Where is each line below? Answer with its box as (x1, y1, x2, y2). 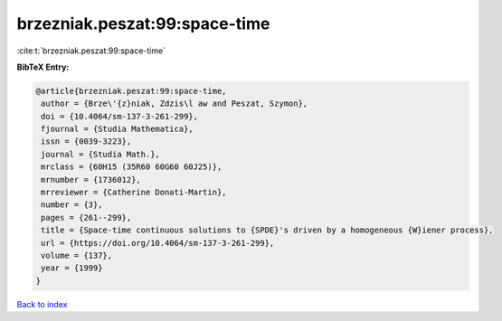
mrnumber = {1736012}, (41, 175, 142, 184)
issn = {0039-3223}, (41, 137, 132, 146)
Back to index (16, 298, 68, 309)
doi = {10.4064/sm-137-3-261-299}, (41, 111, 199, 121)
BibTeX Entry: (16, 61, 70, 72)
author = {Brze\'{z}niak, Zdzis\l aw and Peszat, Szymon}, (41, 99, 308, 109)
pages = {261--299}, (41, 212, 132, 222)
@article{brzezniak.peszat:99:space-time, (35, 86, 227, 96)
